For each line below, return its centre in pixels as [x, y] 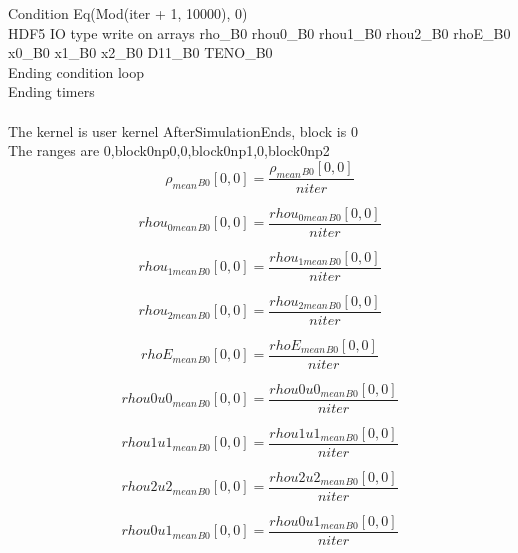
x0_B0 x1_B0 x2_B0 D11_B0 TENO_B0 [140, 52]
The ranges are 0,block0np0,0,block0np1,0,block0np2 [169, 150]
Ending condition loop [76, 71]
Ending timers [51, 91]
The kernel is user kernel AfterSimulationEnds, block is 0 [183, 130]
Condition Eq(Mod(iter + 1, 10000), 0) [128, 13]
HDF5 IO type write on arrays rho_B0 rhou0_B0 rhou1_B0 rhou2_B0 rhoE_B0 [259, 32]
